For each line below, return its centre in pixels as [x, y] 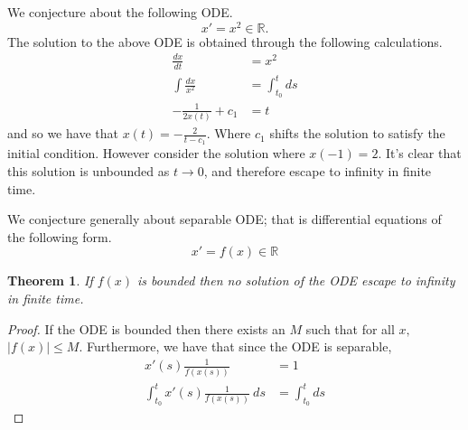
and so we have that [63, 133]
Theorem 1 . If [50, 280]
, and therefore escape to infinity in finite [318, 171]
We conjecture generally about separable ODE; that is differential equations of [225, 219]
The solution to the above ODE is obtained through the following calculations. [225, 41]
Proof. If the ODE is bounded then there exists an [146, 328]
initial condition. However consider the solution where [156, 153]
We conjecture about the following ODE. [120, 12]
